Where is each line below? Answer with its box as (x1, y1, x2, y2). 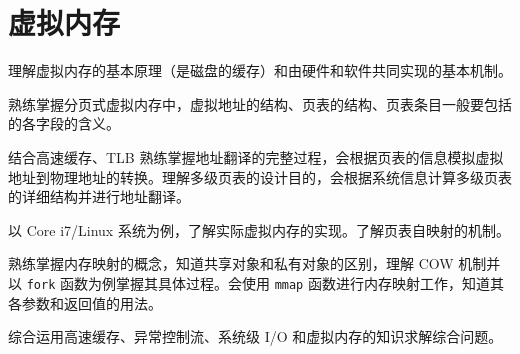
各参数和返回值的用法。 (8, 292, 162, 313)
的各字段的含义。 (8, 113, 120, 134)
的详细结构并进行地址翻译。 (8, 186, 190, 207)
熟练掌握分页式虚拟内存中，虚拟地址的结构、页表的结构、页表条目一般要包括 (8, 93, 512, 114)
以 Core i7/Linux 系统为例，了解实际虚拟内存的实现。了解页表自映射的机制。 (8, 219, 510, 240)
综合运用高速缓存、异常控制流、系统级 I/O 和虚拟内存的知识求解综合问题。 (8, 326, 503, 347)
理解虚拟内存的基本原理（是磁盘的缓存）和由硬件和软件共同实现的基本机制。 (8, 60, 512, 81)
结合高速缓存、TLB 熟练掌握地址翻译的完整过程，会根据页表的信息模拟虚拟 (8, 146, 504, 167)
